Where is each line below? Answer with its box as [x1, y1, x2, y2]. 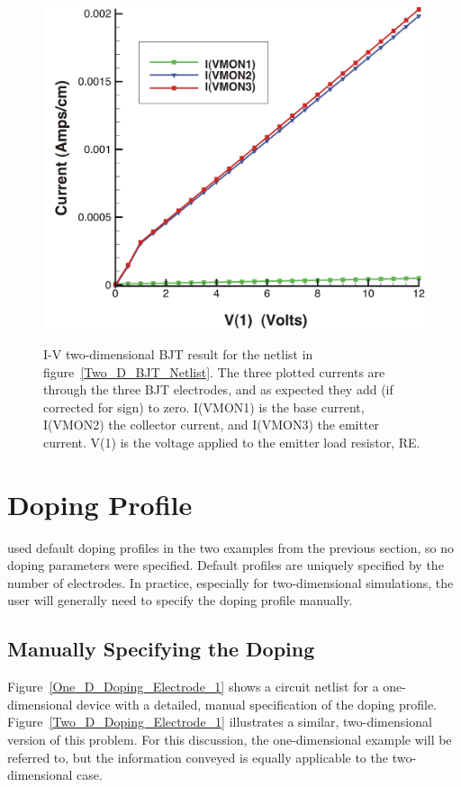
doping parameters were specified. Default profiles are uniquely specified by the [7, 556, 444, 574]
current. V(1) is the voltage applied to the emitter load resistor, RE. [43, 432, 420, 451]
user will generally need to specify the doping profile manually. [7, 591, 353, 610]
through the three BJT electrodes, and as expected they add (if [43, 380, 393, 399]
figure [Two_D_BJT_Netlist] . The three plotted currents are [43, 362, 385, 381]
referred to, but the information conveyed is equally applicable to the [7, 747, 388, 766]
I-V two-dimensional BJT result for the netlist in [43, 344, 313, 363]
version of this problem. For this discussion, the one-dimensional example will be [7, 729, 452, 748]
